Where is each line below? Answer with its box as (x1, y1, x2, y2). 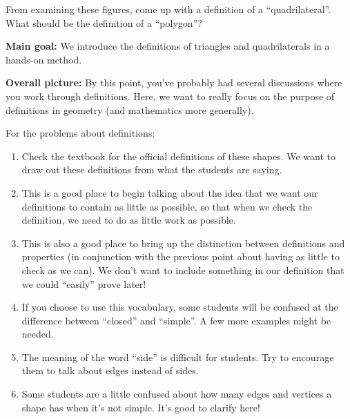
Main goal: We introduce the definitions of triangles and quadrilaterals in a (6, 39, 330, 53)
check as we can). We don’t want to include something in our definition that (21, 262, 344, 277)
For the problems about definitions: (6, 126, 155, 140)
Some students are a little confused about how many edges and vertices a (21, 387, 332, 401)
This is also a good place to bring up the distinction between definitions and (21, 235, 345, 250)
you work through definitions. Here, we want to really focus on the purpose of (6, 88, 335, 103)
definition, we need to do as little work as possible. (21, 213, 236, 227)
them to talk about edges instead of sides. (21, 363, 199, 378)
